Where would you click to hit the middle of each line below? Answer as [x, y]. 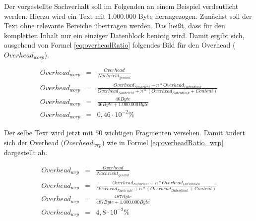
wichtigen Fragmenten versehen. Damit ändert [175, 133]
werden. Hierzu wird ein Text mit [55, 16]
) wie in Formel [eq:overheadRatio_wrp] [163, 142]
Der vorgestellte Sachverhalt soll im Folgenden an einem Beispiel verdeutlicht [121, 6]
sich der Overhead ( [34, 142]
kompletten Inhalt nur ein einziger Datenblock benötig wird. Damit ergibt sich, [124, 35]
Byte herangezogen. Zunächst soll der [195, 16]
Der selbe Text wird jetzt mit [49, 133]
